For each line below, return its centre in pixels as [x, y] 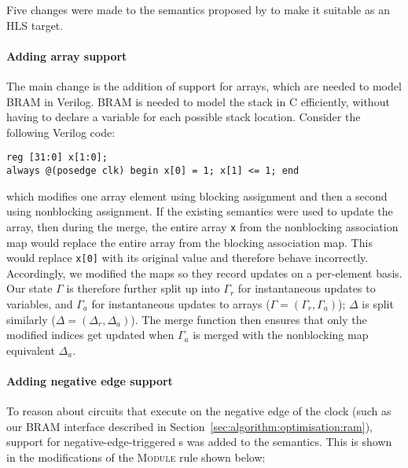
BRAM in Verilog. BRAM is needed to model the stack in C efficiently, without [198, 101]
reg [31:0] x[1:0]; [57, 158]
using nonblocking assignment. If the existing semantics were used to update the [200, 211]
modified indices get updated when [90, 335]
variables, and [40, 303]
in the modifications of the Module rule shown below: [136, 457]
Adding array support [67, 55]
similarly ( [31, 319]
